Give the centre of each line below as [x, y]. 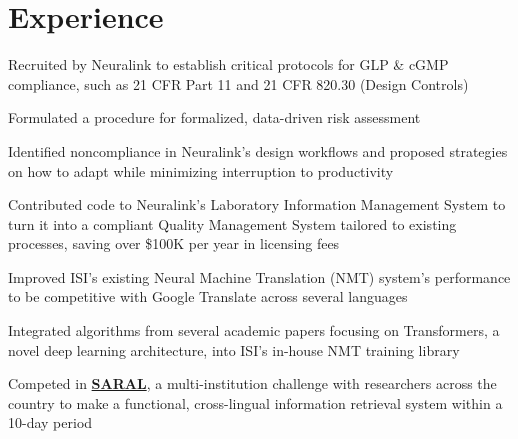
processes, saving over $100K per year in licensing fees [174, 243]
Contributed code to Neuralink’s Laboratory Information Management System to [257, 204]
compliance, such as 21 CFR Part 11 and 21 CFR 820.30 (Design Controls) [238, 83]
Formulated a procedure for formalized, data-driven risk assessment [214, 117]
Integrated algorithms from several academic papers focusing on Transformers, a [254, 330]
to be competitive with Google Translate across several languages [208, 296]
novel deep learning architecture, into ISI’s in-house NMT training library [234, 349]
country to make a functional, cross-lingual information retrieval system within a [255, 402]
